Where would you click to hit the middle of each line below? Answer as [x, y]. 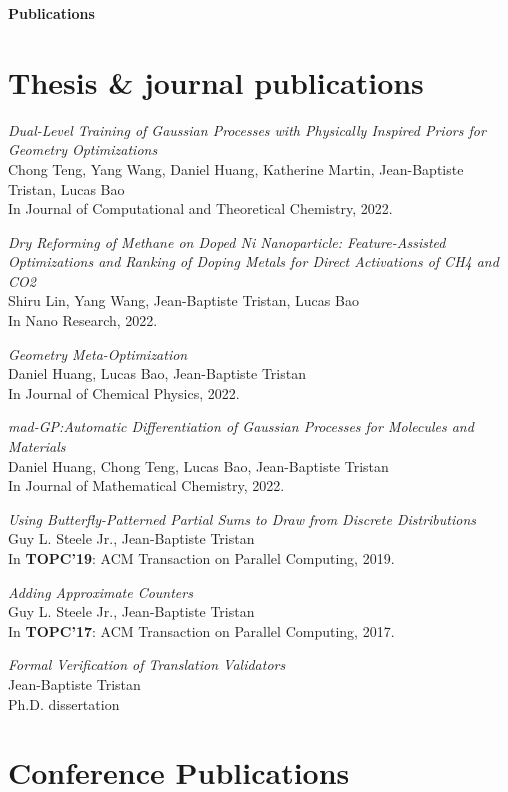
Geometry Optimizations [83, 149]
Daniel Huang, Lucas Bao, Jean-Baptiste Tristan [157, 373]
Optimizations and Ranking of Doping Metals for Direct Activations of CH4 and [253, 261]
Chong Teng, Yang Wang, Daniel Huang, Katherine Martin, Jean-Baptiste [236, 168]
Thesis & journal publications [216, 81]
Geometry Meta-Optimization [98, 353]
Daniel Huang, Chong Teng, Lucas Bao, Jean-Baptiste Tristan [198, 465]
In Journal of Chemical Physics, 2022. [124, 392]
